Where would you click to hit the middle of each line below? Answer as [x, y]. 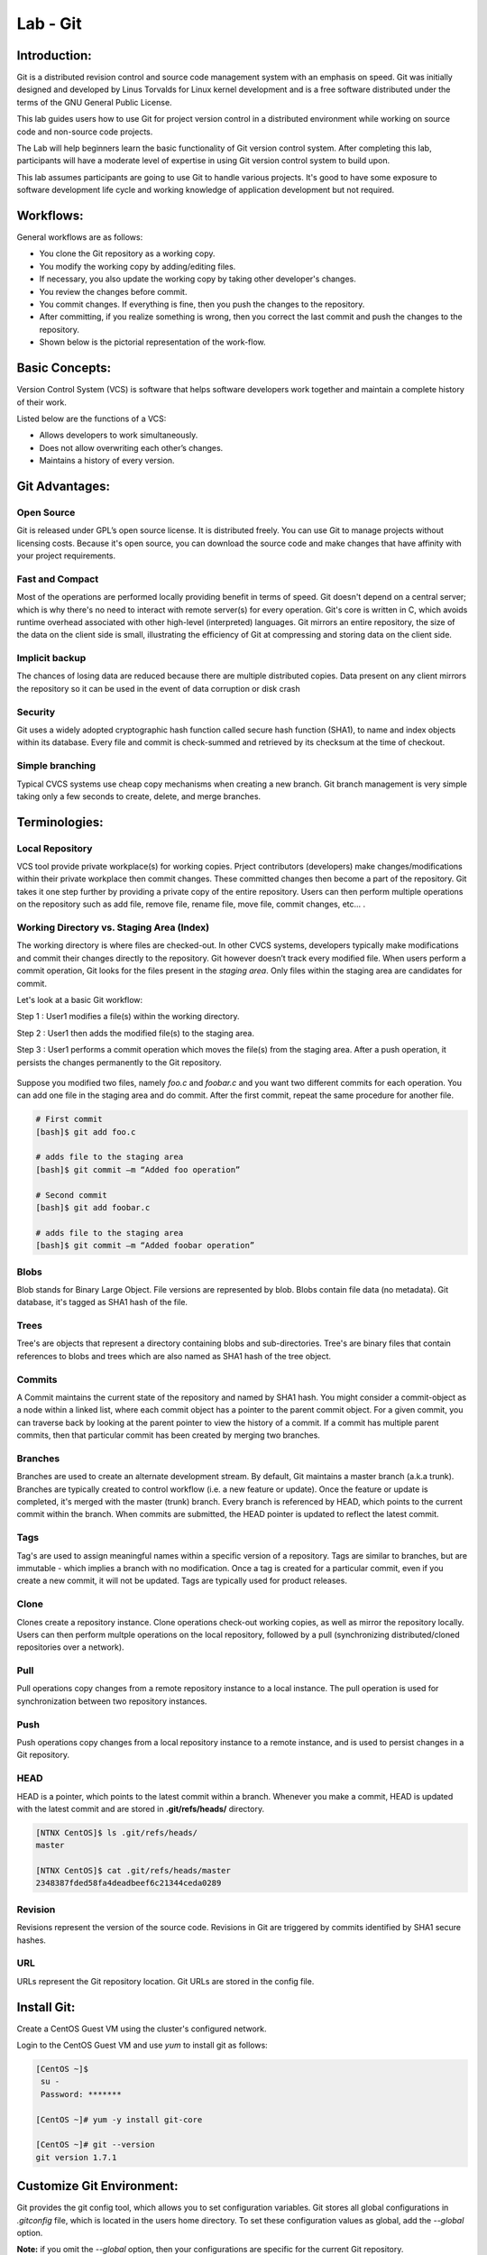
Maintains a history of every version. [107, 461]
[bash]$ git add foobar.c [93, 1208]
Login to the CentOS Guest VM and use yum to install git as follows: [142, 2045]
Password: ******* [81, 2094]
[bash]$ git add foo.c [86, 1132]
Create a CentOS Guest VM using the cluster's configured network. [142, 2029]
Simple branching [56, 766]
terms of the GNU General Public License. [94, 102]
